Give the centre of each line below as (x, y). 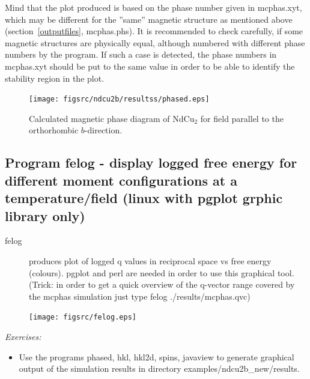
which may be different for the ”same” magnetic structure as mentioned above (149, 19)
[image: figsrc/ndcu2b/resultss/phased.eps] (119, 99)
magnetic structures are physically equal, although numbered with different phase (155, 42)
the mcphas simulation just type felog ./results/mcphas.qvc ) (140, 296)
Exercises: (23, 336)
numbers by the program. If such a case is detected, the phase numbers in (141, 54)
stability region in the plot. (55, 78)
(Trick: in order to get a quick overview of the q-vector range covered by (162, 284)
